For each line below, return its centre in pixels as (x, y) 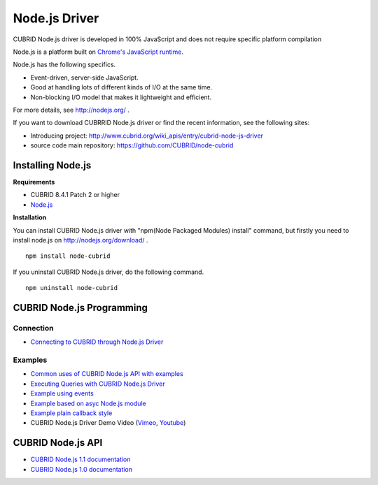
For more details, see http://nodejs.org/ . (71, 110)
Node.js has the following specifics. (64, 65)
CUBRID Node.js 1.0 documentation (82, 469)
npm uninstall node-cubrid (72, 288)
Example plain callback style (71, 413)
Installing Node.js (52, 165)
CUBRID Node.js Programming (80, 307)
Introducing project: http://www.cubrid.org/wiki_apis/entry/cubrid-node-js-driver (147, 136)
